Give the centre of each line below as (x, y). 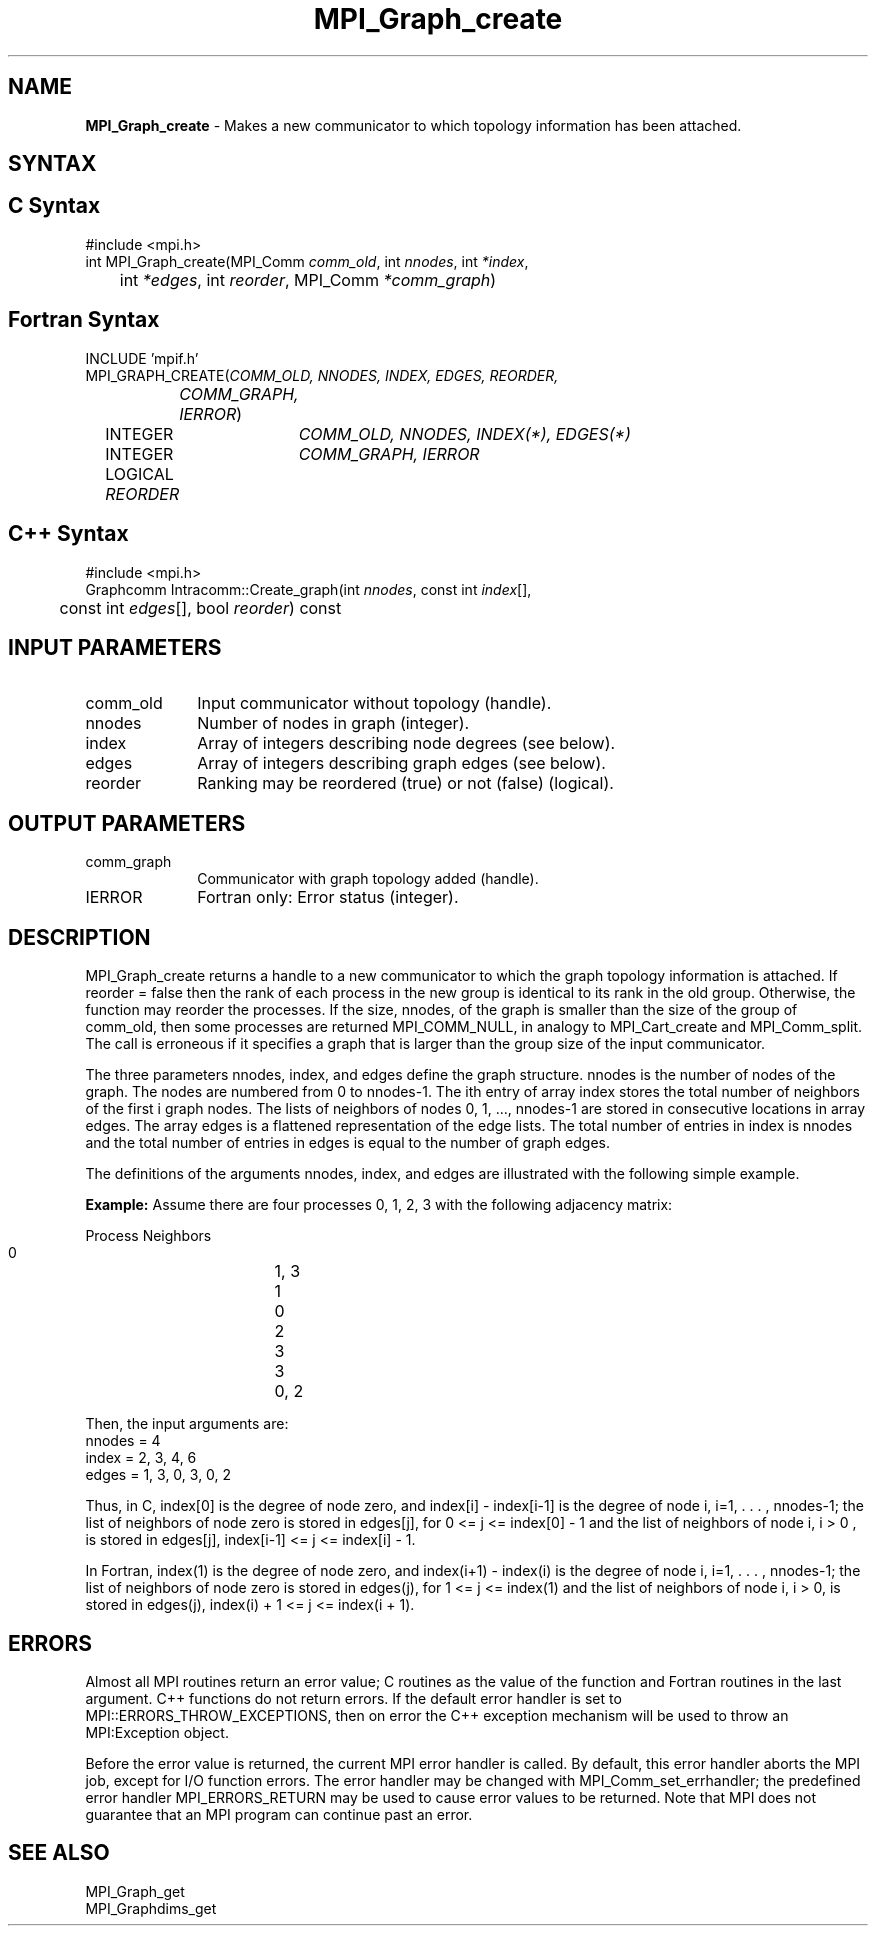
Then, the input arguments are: (187, 1424)
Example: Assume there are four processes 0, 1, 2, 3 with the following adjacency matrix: (379, 1205)
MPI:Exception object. (157, 1732)
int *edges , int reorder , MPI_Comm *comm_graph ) (308, 279)
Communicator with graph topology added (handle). (368, 879)
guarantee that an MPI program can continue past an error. (279, 1814)
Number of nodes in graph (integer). (333, 723)
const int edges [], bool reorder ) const (200, 607)
